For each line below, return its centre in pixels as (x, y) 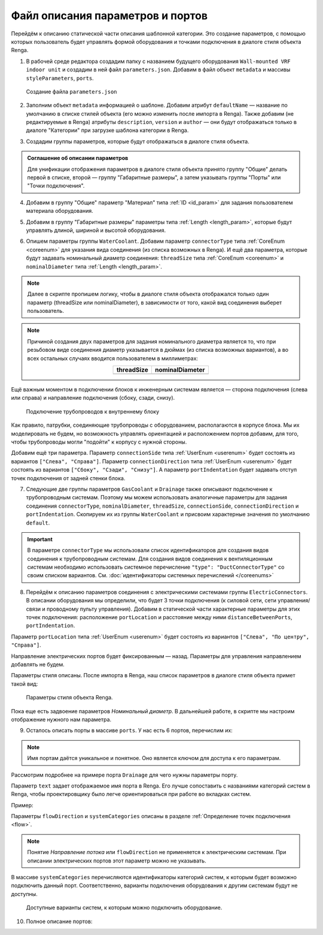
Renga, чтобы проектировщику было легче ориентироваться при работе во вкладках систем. (131, 794)
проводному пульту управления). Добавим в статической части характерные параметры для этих (173, 609)
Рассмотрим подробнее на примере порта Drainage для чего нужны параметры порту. (124, 775)
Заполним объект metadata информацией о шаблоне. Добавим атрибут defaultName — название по (157, 105)
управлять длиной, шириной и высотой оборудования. (96, 230)
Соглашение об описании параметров (78, 158)
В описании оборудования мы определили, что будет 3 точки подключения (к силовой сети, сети (151, 601)
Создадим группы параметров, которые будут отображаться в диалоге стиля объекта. (138, 141)
